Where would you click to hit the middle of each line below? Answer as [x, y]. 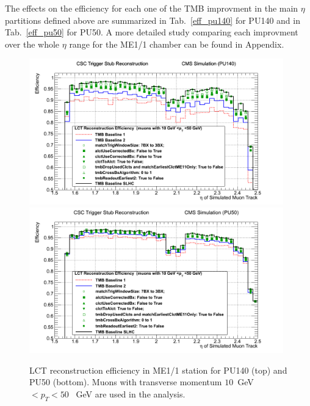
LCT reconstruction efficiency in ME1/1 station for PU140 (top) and [158, 370]
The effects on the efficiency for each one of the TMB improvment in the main [152, 8]
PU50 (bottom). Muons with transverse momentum [126, 382]
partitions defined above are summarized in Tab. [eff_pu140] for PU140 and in [153, 20]
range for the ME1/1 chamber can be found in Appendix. [177, 44]
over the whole [32, 44]
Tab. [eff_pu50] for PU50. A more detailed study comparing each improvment [152, 32]
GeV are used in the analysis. [131, 394]
